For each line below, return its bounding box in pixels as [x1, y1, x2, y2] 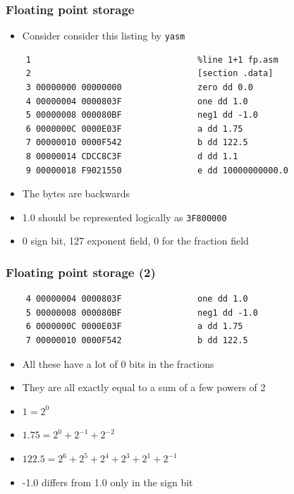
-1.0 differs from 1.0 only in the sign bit [22, 474, 193, 489]
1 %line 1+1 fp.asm [25, 54, 278, 65]
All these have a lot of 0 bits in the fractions [22, 356, 214, 371]
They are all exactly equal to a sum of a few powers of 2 [22, 380, 266, 395]
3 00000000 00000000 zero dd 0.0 [25, 82, 253, 93]
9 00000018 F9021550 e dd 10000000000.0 [25, 165, 288, 175]
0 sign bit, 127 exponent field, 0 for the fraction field [22, 233, 249, 248]
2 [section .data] [25, 68, 274, 79]
